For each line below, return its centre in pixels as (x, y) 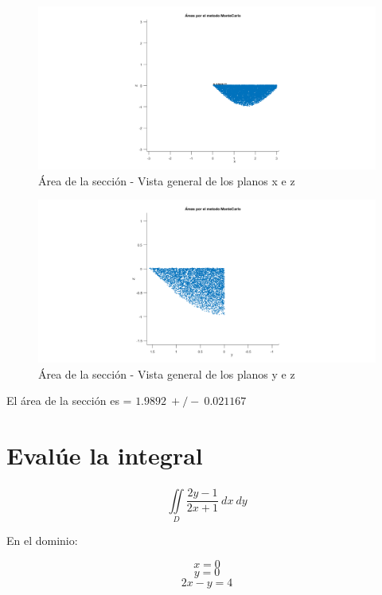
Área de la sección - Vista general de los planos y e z (167, 373)
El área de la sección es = (69, 401)
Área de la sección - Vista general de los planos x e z (167, 180)
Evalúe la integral (105, 455)
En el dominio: (42, 541)
